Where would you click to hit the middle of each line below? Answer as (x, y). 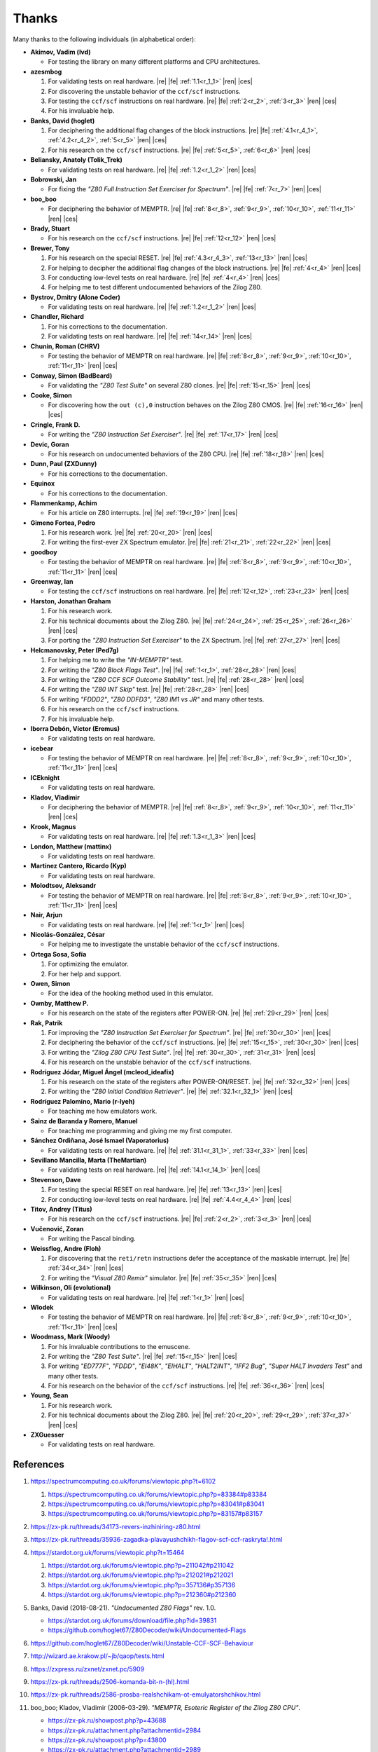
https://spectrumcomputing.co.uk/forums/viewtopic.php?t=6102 (123, 1481)
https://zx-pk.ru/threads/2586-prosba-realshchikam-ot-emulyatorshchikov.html (146, 1695)
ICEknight (45, 777)
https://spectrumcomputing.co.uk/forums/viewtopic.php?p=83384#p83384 (157, 1494)
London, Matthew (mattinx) (71, 846)
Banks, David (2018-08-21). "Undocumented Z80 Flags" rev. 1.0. (123, 1608)
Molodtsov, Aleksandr (63, 886)
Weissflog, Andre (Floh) (66, 1248)
